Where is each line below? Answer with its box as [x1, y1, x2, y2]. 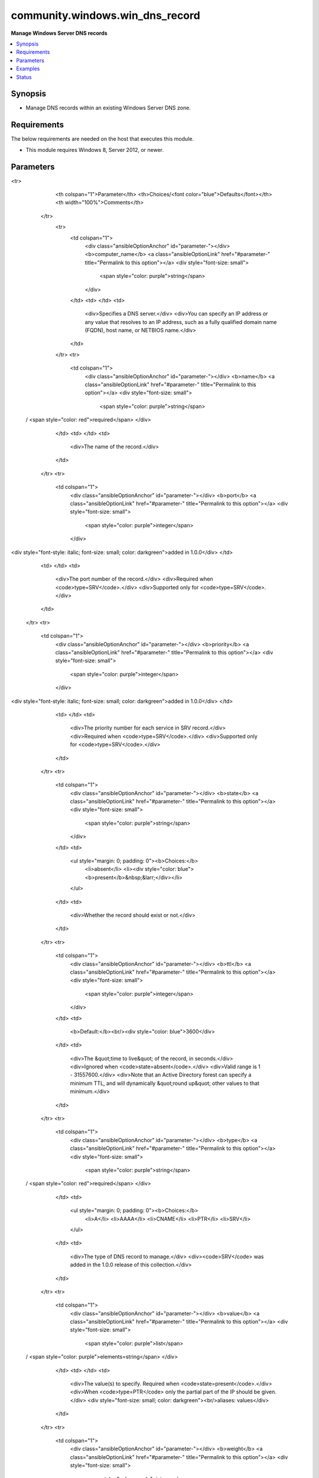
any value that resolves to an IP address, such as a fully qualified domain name [84, 318, 277, 325]
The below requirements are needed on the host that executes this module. [11, 135, 194, 142]
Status [16, 73, 32, 80]
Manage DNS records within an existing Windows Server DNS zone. [25, 104, 191, 112]
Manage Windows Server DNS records [11, 30, 108, 37]
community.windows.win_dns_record [11, 9, 200, 22]
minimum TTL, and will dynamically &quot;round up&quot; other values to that [70, 1080, 260, 1087]
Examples [16, 65, 40, 72]
